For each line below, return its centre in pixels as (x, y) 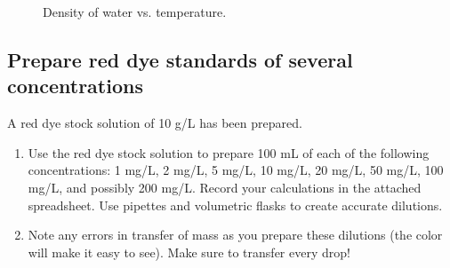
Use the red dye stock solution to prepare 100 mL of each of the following (229, 152)
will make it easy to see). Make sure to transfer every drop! (189, 252)
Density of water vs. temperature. (135, 12)
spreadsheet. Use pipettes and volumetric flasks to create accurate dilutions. (235, 205)
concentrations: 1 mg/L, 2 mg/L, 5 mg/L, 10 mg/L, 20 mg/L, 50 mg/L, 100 (236, 170)
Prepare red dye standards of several (180, 59)
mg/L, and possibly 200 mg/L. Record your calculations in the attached (225, 187)
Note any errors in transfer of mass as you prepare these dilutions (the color (235, 235)
